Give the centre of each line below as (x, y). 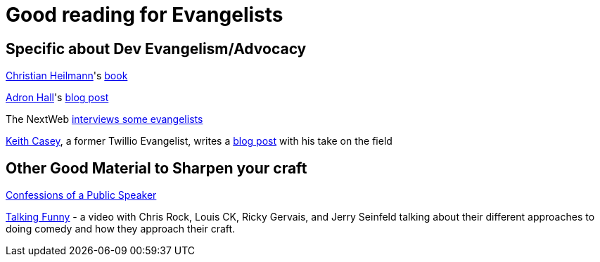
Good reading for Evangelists (145, 15)
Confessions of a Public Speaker (81, 195)
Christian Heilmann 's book (67, 76)
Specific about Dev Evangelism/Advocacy (156, 48)
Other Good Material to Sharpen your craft (157, 168)
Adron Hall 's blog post (57, 98)
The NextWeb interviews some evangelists (104, 119)
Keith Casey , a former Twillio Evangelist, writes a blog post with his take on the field (199, 141)
